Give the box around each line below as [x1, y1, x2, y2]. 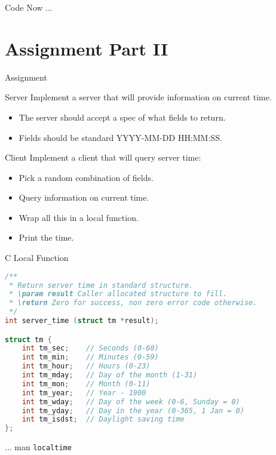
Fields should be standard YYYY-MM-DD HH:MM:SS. [19, 131, 222, 143]
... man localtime [5, 441, 72, 453]
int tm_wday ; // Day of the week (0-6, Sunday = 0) [22, 397, 240, 406]
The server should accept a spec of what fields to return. [19, 110, 226, 123]
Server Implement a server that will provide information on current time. [5, 91, 272, 103]
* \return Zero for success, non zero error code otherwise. [9, 299, 257, 308]
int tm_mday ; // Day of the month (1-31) [22, 371, 198, 380]
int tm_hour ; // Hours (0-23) [22, 362, 151, 371]
